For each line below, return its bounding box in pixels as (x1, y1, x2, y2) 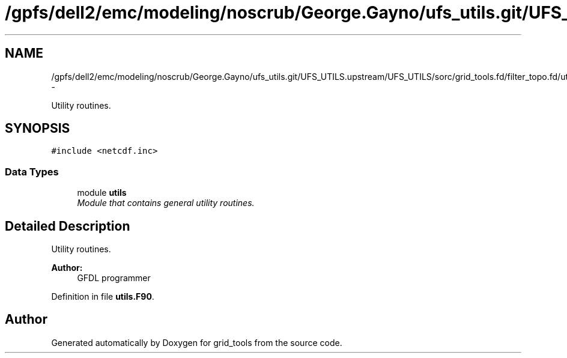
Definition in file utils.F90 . (51, 291, 154, 302)
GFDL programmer (77, 273, 151, 284)
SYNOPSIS (5, 121, 70, 136)
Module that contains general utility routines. (77, 198, 255, 208)
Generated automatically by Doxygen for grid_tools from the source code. (51, 337, 342, 348)
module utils (77, 187, 127, 198)
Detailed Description (5, 218, 130, 234)
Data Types (5, 165, 59, 178)
